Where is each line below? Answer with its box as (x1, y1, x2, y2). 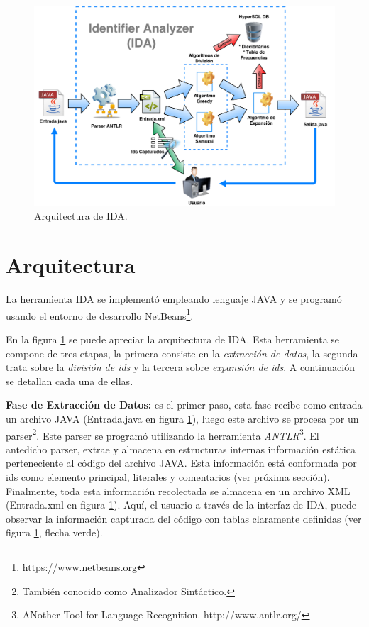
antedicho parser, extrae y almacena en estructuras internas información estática (6, 441, 356, 456)
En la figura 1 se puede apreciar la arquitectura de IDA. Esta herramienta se (6, 331, 340, 346)
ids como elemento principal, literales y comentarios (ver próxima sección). (6, 469, 330, 484)
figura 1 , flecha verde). (6, 525, 103, 540)
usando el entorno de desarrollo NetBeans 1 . (6, 306, 194, 323)
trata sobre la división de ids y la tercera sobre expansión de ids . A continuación (6, 360, 355, 374)
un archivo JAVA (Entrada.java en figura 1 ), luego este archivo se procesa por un (6, 411, 359, 426)
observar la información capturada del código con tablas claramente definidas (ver (6, 511, 362, 526)
